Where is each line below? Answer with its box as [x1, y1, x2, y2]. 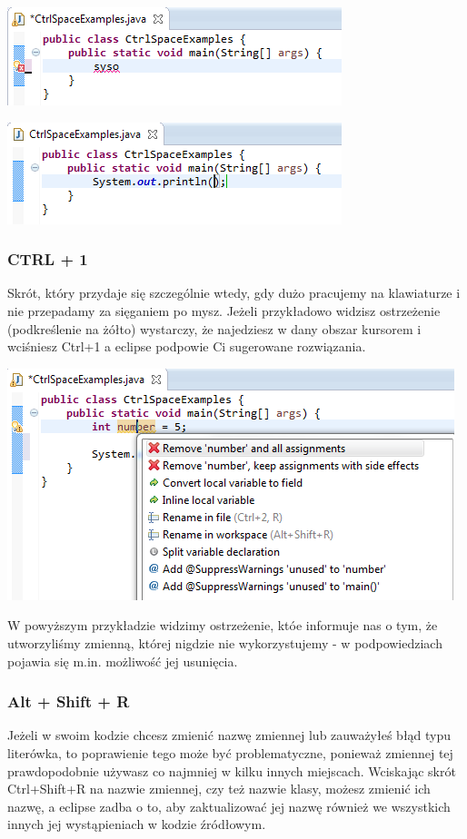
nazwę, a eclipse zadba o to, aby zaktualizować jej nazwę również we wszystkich [7, 796, 451, 815]
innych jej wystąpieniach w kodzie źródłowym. [7, 814, 266, 834]
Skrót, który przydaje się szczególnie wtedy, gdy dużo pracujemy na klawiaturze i [7, 283, 461, 302]
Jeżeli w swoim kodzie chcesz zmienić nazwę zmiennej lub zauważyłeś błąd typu [7, 725, 452, 745]
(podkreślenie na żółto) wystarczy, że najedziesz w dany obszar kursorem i [7, 319, 422, 338]
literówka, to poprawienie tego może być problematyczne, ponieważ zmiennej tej [7, 743, 453, 762]
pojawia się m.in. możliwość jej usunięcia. [7, 651, 238, 670]
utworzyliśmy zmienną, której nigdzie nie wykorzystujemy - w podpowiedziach [7, 633, 442, 652]
